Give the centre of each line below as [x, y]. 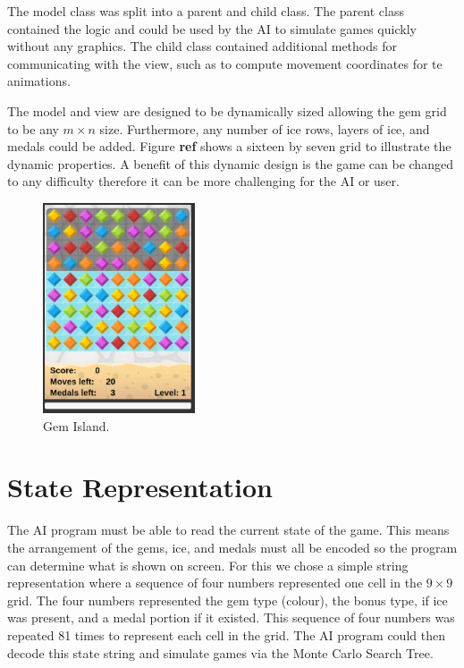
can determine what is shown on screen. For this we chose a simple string [208, 565]
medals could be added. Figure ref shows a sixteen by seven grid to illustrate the [229, 146]
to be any [33, 128]
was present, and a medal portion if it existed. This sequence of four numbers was [231, 617]
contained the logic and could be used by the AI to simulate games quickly [212, 28]
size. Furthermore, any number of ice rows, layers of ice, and [265, 128]
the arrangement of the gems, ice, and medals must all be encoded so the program [232, 548]
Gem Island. [76, 425]
